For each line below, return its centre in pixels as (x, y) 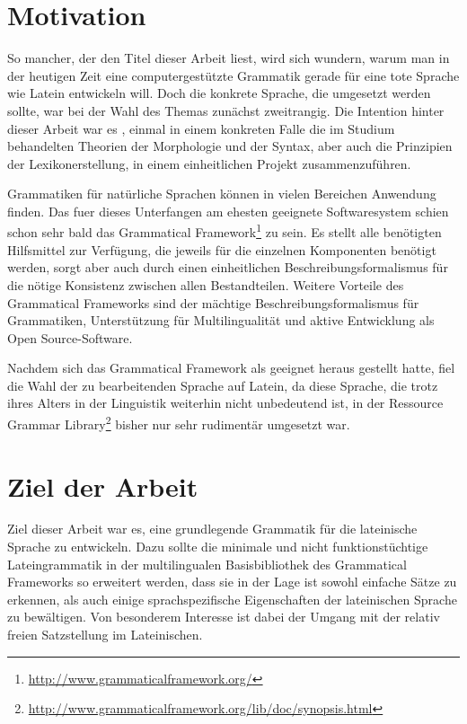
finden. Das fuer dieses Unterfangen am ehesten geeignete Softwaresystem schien (228, 211)
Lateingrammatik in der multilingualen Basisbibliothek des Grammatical (207, 564)
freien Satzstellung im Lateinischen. (105, 634)
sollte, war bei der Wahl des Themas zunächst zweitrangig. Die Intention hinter (226, 110)
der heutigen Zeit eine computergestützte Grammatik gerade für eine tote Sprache (233, 75)
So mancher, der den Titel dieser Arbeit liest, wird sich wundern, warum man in (229, 58)
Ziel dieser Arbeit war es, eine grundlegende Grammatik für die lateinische (212, 529)
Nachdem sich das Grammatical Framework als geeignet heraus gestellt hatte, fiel (231, 368)
